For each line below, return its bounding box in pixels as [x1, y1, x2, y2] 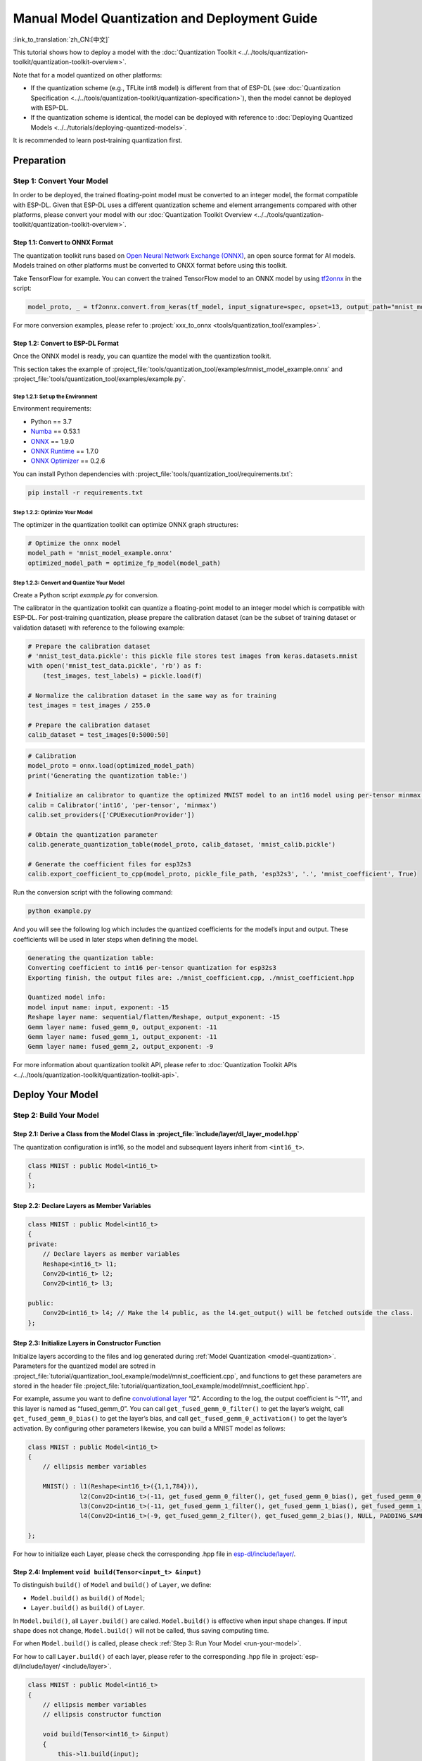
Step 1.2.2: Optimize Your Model [13, 509, 93, 516]
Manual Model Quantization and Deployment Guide [13, 11, 318, 26]
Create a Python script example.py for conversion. [13, 590, 159, 599]
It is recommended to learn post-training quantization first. [13, 136, 183, 144]
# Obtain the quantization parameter [27, 830, 158, 838]
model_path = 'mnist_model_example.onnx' [27, 549, 173, 557]
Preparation [13, 154, 66, 166]
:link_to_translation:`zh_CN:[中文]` [13, 35, 110, 44]
